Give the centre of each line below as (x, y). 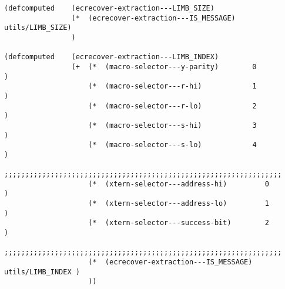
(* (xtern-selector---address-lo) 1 (179, 204)
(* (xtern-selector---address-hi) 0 (179, 184)
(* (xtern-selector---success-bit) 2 (179, 223)
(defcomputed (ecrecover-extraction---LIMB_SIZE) (109, 8)
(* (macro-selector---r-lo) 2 (172, 106)
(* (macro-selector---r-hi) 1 (172, 86)
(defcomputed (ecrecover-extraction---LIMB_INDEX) (112, 57)
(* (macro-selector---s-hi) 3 (172, 125)
